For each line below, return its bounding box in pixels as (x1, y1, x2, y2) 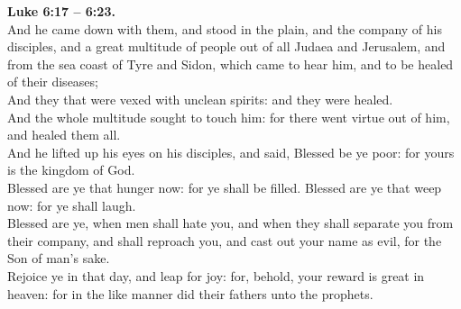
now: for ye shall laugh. (7, 195, 136, 214)
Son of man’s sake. (7, 249, 110, 268)
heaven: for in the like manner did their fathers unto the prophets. (7, 284, 373, 303)
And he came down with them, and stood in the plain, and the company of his (7, 19, 443, 38)
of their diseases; (7, 72, 98, 91)
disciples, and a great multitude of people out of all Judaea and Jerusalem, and (7, 37, 446, 56)
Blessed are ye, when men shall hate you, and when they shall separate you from (7, 214, 454, 232)
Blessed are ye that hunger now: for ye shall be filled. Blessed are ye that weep (7, 177, 442, 196)
